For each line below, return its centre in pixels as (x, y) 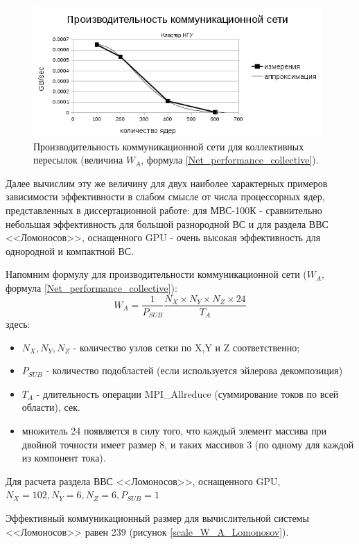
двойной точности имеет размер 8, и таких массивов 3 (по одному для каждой (188, 444)
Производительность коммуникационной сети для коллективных (169, 146)
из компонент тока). (64, 458)
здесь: (18, 324)
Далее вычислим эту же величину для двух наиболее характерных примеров (167, 183)
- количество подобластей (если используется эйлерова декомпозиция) (194, 370)
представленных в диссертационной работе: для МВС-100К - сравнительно (164, 210)
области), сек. (51, 407)
